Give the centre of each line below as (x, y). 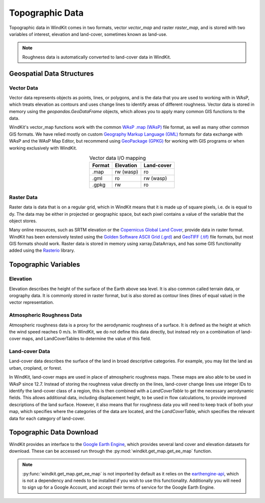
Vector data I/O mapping (118, 158)
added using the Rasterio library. (42, 250)
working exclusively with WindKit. (43, 148)
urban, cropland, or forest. (36, 368)
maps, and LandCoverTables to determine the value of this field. (87, 339)
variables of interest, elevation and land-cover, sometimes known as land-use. (88, 34)
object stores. (23, 221)
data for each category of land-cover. (47, 418)
